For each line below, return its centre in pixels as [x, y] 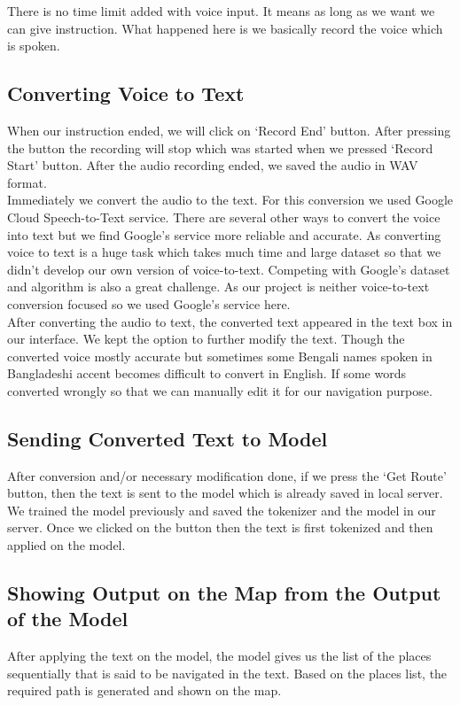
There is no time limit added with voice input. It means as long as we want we [221, 11]
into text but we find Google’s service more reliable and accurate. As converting [224, 234]
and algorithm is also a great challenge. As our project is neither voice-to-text [218, 287]
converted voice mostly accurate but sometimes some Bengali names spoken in [220, 356]
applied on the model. [66, 545]
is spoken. [34, 46]
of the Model [68, 619]
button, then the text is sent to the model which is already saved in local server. [225, 493]
